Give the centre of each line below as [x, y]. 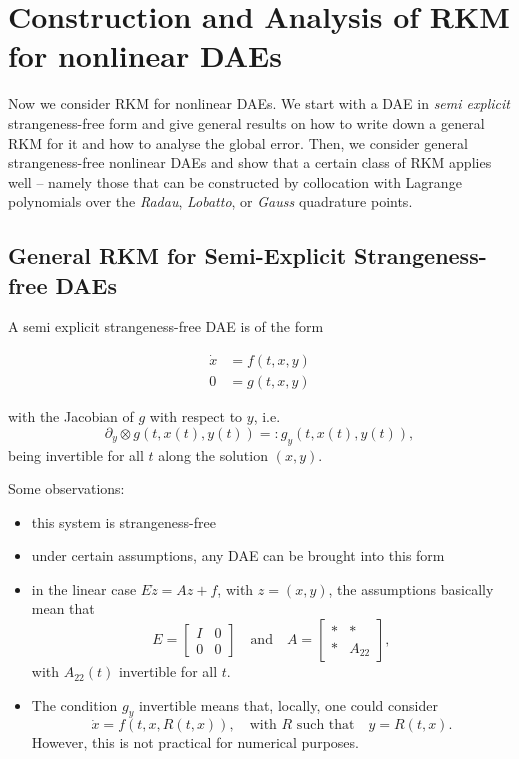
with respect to [196, 416]
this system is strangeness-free [123, 521]
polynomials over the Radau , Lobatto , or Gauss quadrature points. [210, 201]
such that [325, 725]
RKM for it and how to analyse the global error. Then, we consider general [238, 142]
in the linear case [84, 588]
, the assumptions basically [411, 588]
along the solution [213, 454]
